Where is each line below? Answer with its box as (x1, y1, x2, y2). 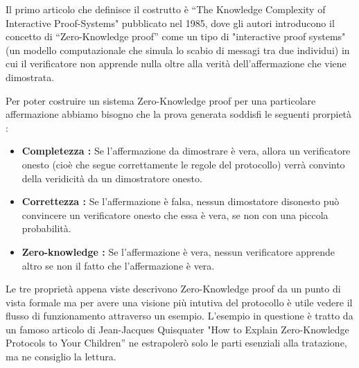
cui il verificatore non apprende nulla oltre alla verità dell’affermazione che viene (6, 56, 347, 71)
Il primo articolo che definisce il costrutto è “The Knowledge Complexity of (6, 2, 326, 16)
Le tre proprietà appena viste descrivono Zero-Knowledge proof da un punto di (6, 281, 341, 296)
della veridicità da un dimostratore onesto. (21, 170, 202, 185)
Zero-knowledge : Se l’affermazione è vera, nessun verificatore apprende (21, 244, 335, 259)
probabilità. (21, 221, 71, 236)
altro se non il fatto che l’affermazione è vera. (21, 258, 215, 272)
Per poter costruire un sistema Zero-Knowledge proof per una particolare (6, 93, 316, 107)
